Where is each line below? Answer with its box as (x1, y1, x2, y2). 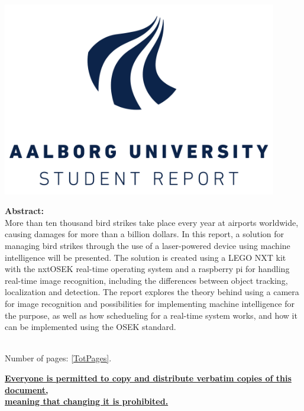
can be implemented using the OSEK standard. (5, 321, 176, 333)
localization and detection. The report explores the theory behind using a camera (5, 286, 299, 298)
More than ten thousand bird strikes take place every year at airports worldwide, (5, 216, 299, 228)
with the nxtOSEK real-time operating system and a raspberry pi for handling (5, 263, 290, 275)
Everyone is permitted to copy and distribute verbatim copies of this (5, 372, 292, 384)
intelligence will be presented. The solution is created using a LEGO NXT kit (5, 251, 286, 263)
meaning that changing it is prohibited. (5, 395, 169, 407)
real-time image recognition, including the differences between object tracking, (5, 274, 288, 286)
